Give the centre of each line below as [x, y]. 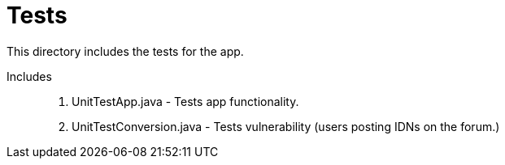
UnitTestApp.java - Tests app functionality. [185, 101]
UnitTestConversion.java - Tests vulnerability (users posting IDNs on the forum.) [286, 126]
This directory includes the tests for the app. [125, 51]
